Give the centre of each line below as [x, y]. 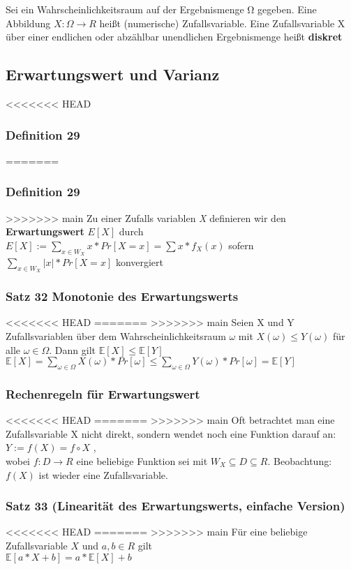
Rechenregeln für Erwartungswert [103, 393]
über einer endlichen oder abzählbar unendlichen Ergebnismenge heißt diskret [174, 37]
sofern [241, 245]
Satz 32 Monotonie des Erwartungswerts [122, 296]
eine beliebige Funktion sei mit [142, 461]
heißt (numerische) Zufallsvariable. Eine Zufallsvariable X [222, 23]
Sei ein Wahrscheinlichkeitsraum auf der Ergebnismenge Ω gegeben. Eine [161, 9]
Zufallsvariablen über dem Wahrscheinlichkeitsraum [116, 336]
